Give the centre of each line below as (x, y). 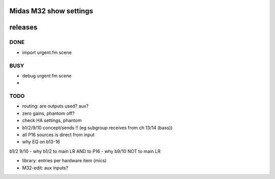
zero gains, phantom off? (48, 113)
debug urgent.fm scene (47, 75)
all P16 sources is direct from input (58, 135)
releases (23, 27)
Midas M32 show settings (51, 11)
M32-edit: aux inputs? (45, 168)
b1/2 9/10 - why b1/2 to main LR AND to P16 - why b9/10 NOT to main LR (85, 151)
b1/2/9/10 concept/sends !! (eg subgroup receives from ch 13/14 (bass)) (97, 127)
